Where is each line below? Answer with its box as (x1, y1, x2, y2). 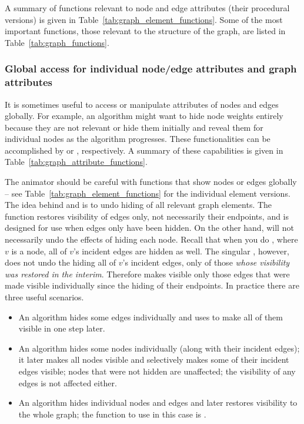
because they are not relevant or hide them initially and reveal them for (5, 121, 263, 133)
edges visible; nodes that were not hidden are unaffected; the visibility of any (18, 365, 296, 377)
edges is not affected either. (18, 376, 117, 389)
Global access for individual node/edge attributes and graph (5, 61, 297, 76)
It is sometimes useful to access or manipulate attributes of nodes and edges (5, 98, 279, 110)
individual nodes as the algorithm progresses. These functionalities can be (5, 132, 270, 145)
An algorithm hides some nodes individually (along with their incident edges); (18, 342, 300, 354)
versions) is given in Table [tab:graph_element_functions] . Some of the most (5, 13, 283, 25)
